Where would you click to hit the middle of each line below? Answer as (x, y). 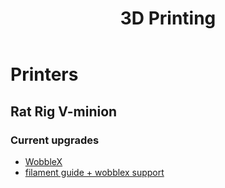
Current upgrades (55, 140)
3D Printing (168, 18)
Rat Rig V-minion (64, 111)
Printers (44, 74)
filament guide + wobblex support (94, 172)
